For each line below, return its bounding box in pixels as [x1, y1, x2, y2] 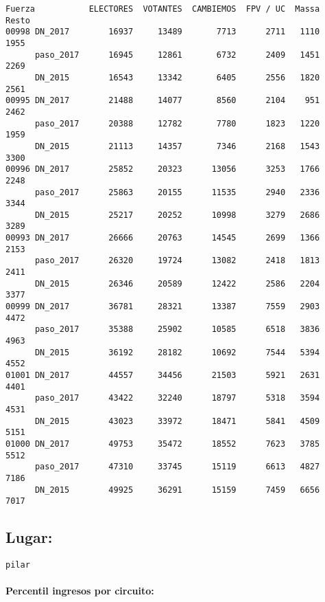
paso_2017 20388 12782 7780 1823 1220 [34, 118, 320, 129]
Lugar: [5, 526, 53, 548]
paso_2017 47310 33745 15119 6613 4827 [34, 462, 320, 472]
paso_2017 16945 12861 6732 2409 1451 [34, 49, 320, 60]
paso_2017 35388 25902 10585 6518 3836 [34, 324, 320, 335]
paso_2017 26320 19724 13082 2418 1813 [34, 256, 320, 266]
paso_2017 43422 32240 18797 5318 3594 [34, 393, 320, 403]
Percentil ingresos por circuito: [5, 583, 154, 598]
